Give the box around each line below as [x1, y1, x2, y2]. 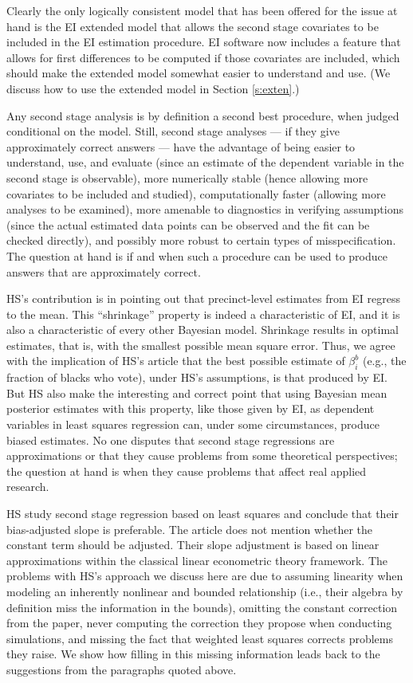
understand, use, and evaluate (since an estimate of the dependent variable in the [6, 154, 404, 171]
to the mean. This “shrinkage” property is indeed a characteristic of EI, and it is [6, 305, 400, 322]
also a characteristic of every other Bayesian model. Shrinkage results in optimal [6, 321, 399, 338]
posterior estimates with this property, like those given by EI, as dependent [6, 400, 375, 417]
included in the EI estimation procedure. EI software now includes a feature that [6, 33, 401, 50]
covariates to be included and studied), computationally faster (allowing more [6, 185, 386, 202]
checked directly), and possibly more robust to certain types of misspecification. [6, 232, 396, 249]
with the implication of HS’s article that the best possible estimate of [6, 352, 345, 369]
